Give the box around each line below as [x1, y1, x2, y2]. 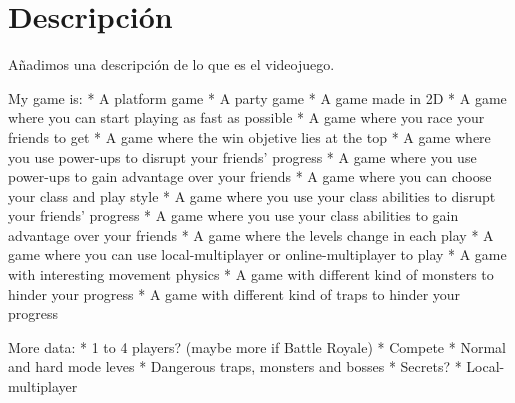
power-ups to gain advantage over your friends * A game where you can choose [8, 166, 492, 187]
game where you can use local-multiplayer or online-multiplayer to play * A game [8, 244, 507, 265]
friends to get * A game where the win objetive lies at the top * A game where [8, 126, 491, 147]
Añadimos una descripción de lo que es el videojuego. [8, 54, 335, 75]
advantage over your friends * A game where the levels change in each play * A [8, 224, 494, 245]
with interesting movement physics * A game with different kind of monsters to [8, 264, 494, 285]
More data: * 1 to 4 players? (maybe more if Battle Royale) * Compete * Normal [8, 336, 506, 357]
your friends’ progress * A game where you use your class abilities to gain [8, 205, 459, 226]
